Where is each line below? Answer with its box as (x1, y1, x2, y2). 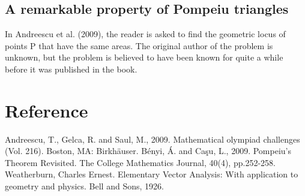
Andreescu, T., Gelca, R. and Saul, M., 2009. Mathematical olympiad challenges (5, 132, 300, 145)
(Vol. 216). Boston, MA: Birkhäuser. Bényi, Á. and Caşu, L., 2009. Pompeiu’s (5, 144, 291, 157)
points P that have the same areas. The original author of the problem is (5, 39, 273, 52)
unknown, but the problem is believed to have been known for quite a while (5, 51, 283, 64)
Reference (5, 98, 88, 122)
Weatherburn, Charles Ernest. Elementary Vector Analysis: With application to (5, 168, 298, 180)
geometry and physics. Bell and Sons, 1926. (5, 180, 164, 192)
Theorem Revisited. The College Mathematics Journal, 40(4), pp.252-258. (5, 156, 276, 168)
